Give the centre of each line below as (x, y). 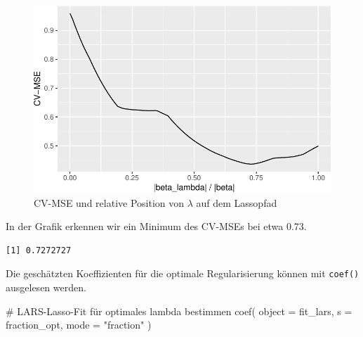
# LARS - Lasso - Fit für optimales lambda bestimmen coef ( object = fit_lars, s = (179, 311)
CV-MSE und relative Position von (109, 202)
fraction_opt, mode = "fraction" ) (79, 325)
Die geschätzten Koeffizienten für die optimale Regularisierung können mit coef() (183, 273)
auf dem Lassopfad (237, 202)
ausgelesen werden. (46, 287)
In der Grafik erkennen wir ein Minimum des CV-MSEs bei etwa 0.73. (156, 226)
